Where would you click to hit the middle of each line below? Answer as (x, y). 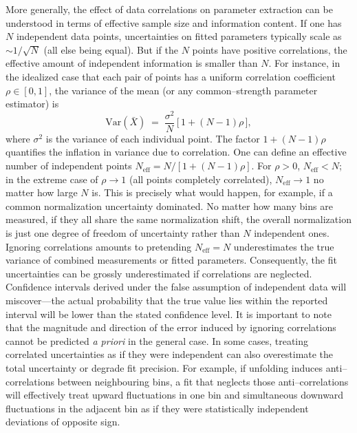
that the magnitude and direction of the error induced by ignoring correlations (171, 327)
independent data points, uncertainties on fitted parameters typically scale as (179, 36)
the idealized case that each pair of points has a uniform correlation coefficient (171, 76)
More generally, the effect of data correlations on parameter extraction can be (169, 9)
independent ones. (292, 233)
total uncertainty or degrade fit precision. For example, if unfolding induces (164, 367)
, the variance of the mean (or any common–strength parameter (183, 90)
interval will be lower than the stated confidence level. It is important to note (169, 314)
